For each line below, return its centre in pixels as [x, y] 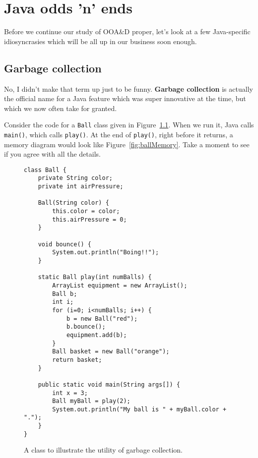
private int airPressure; [81, 187]
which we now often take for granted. [61, 108]
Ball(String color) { [73, 203]
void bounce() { [65, 244]
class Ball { [45, 170]
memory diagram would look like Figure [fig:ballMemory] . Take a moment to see [127, 144]
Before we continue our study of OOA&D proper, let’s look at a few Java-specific [127, 31]
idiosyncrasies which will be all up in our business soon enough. [100, 41]
